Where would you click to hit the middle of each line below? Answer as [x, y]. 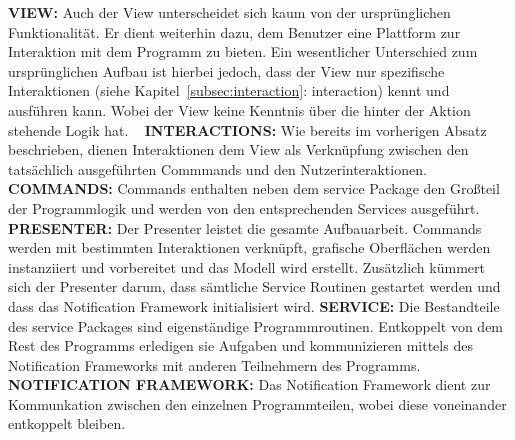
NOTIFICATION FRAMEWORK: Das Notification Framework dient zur [249, 384]
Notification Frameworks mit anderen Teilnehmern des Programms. [214, 364]
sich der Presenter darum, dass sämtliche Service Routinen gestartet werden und [254, 286]
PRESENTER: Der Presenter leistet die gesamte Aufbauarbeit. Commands [245, 227]
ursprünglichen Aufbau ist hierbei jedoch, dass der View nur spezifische [226, 70]
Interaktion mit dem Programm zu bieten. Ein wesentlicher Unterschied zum [243, 51]
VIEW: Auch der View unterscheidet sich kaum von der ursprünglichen [229, 12]
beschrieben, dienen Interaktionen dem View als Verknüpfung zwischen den [238, 149]
